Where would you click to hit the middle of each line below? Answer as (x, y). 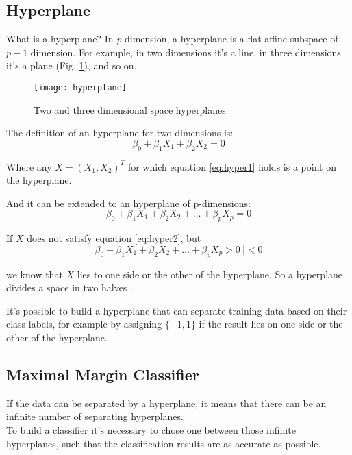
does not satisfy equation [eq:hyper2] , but (114, 238)
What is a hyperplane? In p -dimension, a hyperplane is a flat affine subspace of (172, 39)
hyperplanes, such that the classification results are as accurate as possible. (164, 443)
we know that (35, 274)
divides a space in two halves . (70, 287)
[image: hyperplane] (80, 87)
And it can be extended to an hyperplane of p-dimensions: (128, 202)
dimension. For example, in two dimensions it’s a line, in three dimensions (186, 52)
